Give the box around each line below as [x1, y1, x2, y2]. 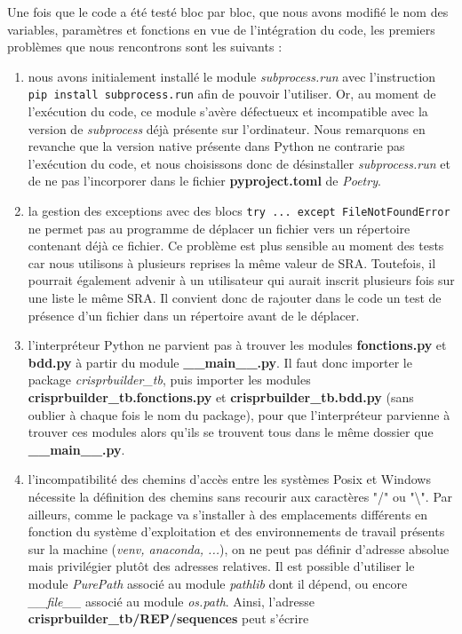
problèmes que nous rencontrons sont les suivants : [7, 37, 283, 56]
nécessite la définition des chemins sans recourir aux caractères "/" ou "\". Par [28, 487, 453, 505]
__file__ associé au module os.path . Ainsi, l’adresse [28, 591, 315, 610]
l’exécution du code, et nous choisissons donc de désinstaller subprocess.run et [28, 154, 450, 172]
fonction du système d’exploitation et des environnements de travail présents [28, 522, 445, 541]
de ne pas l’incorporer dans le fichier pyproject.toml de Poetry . [28, 171, 381, 190]
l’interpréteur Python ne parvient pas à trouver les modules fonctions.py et [28, 336, 447, 354]
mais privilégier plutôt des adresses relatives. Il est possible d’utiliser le [28, 557, 415, 575]
